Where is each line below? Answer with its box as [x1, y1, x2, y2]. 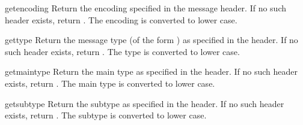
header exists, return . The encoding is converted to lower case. [5, 13, 237, 26]
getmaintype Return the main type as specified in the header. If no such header [5, 65, 298, 78]
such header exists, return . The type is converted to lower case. [5, 45, 240, 57]
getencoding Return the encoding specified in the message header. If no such [5, 2, 287, 14]
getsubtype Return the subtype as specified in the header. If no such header [5, 97, 284, 109]
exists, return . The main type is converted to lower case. [5, 77, 215, 89]
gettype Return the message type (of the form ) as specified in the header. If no [5, 33, 298, 46]
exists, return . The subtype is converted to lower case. [5, 109, 207, 121]
